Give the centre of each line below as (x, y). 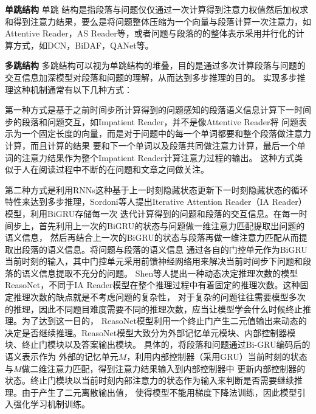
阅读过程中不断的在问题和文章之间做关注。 (124, 169)
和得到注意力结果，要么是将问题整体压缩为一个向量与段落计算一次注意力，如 (158, 21)
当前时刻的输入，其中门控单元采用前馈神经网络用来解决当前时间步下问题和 (154, 261)
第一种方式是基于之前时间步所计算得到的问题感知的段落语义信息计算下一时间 (158, 110)
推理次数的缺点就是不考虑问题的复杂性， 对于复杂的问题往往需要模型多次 (159, 297)
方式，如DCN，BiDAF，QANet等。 (83, 45)
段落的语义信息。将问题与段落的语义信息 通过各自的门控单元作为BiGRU (164, 249)
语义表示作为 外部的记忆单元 (62, 357)
